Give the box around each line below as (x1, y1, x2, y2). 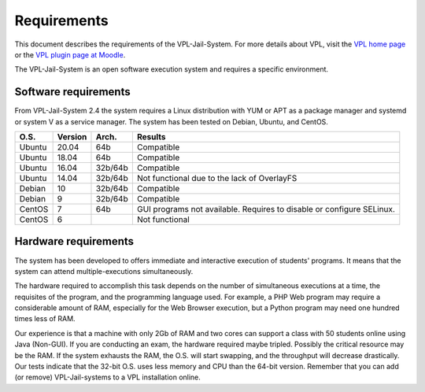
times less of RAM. (14, 314, 76, 324)
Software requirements (14, 85, 131, 98)
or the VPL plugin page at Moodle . (14, 50, 126, 59)
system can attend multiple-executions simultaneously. (14, 266, 194, 276)
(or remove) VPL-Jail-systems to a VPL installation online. (14, 372, 201, 382)
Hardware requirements (14, 235, 134, 248)
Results (136, 131, 166, 142)
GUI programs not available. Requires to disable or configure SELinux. (136, 204, 395, 215)
